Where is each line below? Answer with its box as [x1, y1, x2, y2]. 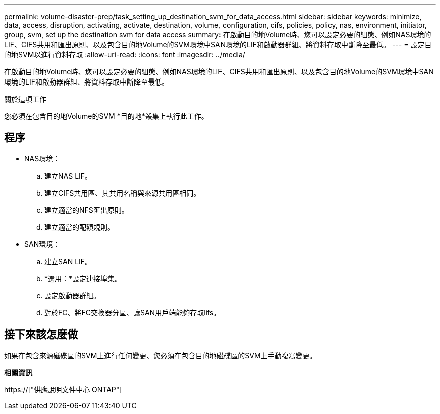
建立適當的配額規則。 [44, 222, 115, 231]
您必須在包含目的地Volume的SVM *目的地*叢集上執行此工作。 [4, 112, 208, 120]
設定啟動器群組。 [44, 291, 100, 300]
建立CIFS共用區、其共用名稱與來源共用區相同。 [44, 188, 201, 197]
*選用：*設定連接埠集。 [44, 274, 122, 283]
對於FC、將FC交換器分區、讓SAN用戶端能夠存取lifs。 [44, 308, 221, 317]
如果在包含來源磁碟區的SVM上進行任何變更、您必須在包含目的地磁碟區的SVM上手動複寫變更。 [4, 351, 317, 360]
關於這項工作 [4, 95, 46, 103]
